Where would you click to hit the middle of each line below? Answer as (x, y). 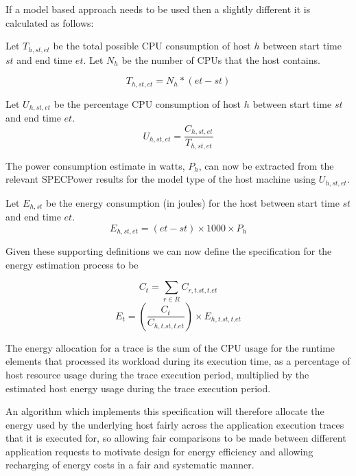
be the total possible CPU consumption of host (152, 46)
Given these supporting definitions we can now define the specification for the (169, 251)
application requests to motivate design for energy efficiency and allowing (159, 451)
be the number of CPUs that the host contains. (221, 59)
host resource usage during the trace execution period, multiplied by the (157, 374)
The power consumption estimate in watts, (95, 165)
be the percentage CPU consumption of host (147, 103)
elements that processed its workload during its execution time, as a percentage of (178, 361)
